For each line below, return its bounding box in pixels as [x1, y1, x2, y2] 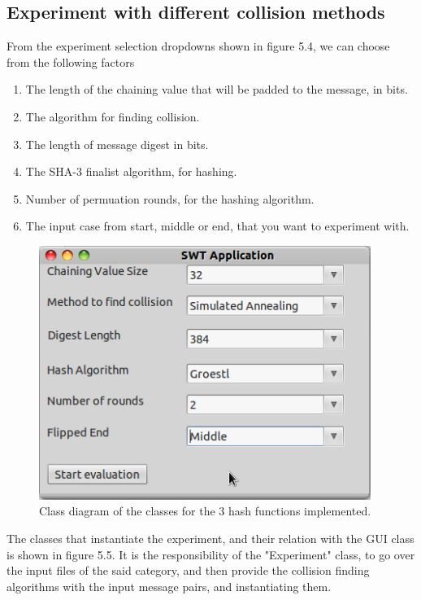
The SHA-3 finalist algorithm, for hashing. [25, 163, 237, 180]
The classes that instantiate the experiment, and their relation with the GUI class [7, 529, 414, 546]
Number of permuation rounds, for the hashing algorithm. [25, 190, 315, 207]
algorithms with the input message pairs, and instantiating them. [7, 577, 332, 594]
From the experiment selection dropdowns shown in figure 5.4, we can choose [7, 37, 390, 55]
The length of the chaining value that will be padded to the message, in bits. [25, 81, 408, 98]
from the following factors [7, 53, 135, 70]
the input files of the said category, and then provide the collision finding [7, 562, 370, 579]
